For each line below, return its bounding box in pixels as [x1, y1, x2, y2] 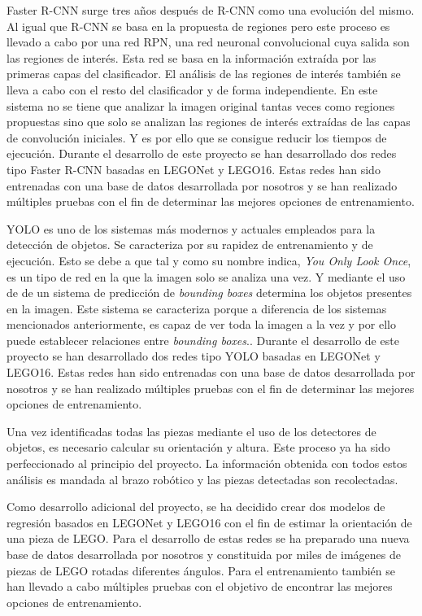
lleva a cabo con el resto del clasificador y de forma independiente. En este [7, 81, 378, 98]
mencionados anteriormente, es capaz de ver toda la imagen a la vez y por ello [7, 316, 396, 333]
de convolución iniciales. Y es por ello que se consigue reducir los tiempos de [7, 129, 387, 146]
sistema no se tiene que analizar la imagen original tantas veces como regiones [7, 97, 395, 114]
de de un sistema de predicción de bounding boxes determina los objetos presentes [7, 284, 412, 301]
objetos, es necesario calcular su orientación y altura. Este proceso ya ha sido [7, 439, 390, 456]
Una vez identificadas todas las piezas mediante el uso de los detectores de [7, 422, 376, 439]
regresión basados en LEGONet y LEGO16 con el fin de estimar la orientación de [7, 513, 412, 531]
